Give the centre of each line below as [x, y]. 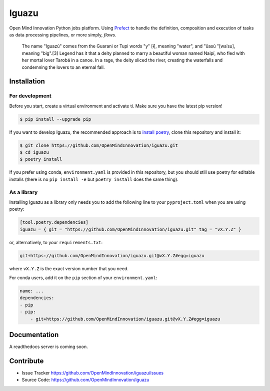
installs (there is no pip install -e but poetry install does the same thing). [94, 179]
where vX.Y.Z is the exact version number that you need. [69, 268]
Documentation [34, 335]
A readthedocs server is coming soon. [48, 347]
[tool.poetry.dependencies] [54, 222]
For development [30, 96]
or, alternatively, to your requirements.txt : [56, 242]
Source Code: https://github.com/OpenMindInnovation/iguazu [85, 380]
